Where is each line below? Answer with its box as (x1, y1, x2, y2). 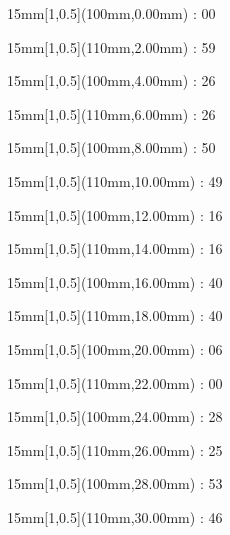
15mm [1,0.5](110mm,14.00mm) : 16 (7, 238, 223, 259)
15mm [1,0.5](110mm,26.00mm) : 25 (7, 439, 223, 460)
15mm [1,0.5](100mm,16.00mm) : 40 (7, 271, 223, 292)
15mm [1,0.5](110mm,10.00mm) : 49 (7, 170, 223, 191)
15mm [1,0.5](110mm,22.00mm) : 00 (7, 372, 223, 393)
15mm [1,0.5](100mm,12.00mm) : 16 (7, 204, 223, 225)
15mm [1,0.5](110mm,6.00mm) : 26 (7, 103, 216, 124)
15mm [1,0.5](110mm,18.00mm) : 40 (7, 305, 223, 326)
